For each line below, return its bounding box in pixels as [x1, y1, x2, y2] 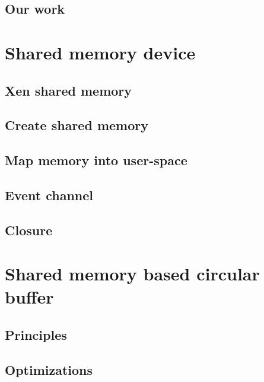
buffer [5, 285, 54, 309]
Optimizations [5, 360, 93, 378]
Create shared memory [5, 116, 148, 134]
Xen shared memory [5, 81, 132, 99]
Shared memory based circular [5, 261, 260, 286]
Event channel [5, 185, 94, 204]
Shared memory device [5, 40, 196, 64]
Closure [5, 220, 53, 239]
